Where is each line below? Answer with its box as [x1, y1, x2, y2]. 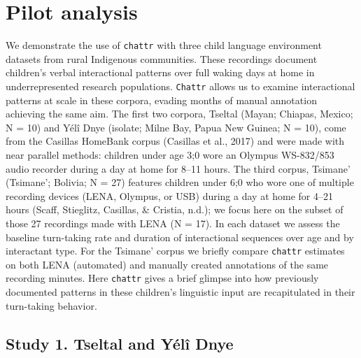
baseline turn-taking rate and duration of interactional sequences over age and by [6, 229, 354, 244]
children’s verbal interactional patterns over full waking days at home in [6, 65, 315, 80]
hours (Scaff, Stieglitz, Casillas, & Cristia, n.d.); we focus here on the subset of [6, 202, 344, 217]
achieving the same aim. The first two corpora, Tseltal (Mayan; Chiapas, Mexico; [6, 106, 353, 121]
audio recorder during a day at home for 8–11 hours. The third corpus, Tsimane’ [6, 161, 351, 176]
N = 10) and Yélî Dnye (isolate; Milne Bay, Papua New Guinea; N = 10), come [6, 120, 346, 134]
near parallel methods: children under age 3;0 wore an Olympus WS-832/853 [6, 148, 334, 162]
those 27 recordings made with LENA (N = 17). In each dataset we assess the [6, 215, 340, 230]
